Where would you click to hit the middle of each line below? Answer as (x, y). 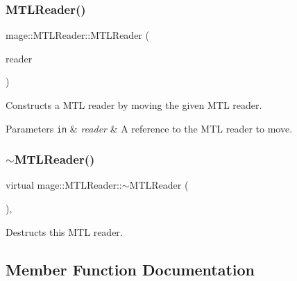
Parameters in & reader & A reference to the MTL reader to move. (149, 128)
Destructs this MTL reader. (64, 231)
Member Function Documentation (130, 269)
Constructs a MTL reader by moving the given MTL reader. (134, 105)
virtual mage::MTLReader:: (64, 185)
